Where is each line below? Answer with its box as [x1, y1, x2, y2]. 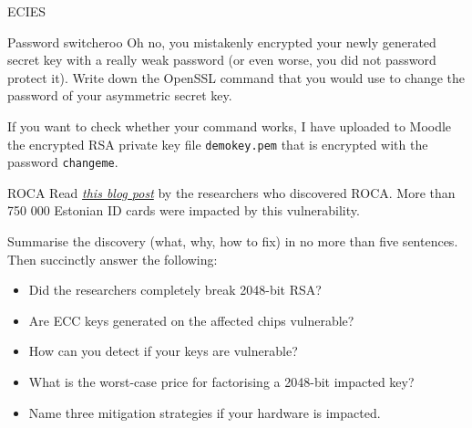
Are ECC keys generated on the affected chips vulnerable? [28, 310, 354, 329]
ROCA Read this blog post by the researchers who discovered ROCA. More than [7, 183, 456, 202]
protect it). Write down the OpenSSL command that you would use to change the [7, 68, 466, 87]
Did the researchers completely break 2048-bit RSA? [28, 280, 322, 299]
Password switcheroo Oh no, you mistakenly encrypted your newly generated [7, 32, 436, 51]
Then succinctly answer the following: [7, 249, 218, 268]
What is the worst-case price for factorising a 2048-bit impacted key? [28, 372, 415, 391]
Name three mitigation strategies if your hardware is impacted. [28, 402, 381, 422]
